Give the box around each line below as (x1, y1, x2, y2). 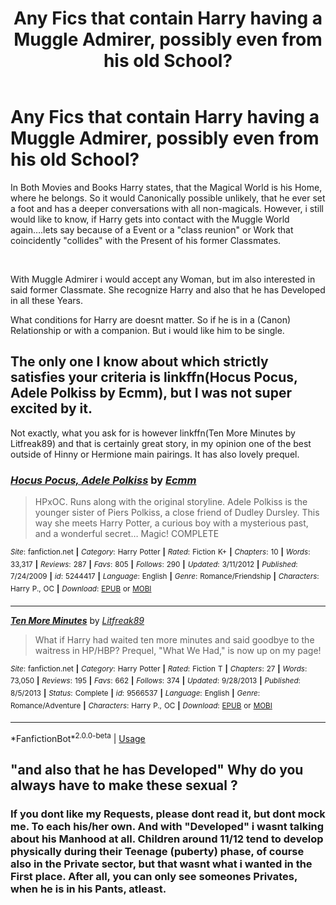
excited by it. (10, 400, 93, 417)
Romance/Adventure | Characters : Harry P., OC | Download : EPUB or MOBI (10, 700, 273, 711)
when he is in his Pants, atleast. (10, 882, 167, 896)
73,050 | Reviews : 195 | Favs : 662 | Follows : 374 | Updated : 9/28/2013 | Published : (10, 676, 301, 686)
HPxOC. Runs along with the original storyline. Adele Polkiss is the (34, 496, 308, 508)
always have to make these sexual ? (10, 777, 238, 794)
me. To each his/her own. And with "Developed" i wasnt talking (10, 820, 325, 834)
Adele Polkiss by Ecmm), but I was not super (10, 385, 292, 402)
